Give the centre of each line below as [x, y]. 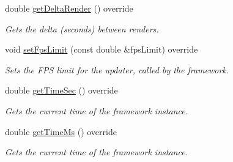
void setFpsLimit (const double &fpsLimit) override [102, 49]
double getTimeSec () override [61, 90]
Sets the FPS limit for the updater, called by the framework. [117, 69]
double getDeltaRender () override [69, 8]
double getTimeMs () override [61, 131]
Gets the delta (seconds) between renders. [82, 28]
